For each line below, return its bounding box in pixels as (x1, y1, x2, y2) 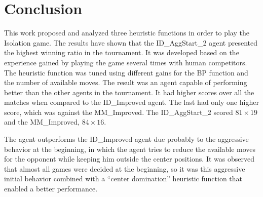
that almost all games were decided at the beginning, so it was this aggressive (4, 163, 245, 174)
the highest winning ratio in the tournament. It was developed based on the (4, 47, 239, 58)
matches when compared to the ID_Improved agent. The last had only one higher (4, 97, 259, 107)
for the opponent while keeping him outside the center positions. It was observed (4, 153, 254, 164)
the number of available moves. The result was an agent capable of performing (4, 77, 247, 88)
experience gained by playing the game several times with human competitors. (4, 57, 247, 67)
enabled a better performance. (4, 183, 98, 194)
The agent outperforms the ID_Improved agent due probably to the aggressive (4, 134, 249, 144)
